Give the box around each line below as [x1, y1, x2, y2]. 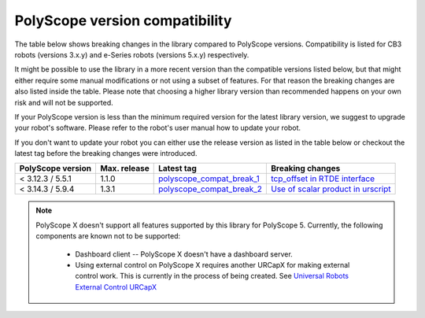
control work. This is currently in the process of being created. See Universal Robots [75, 272, 349, 281]
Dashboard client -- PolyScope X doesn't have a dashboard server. [75, 249, 293, 259]
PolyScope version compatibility [14, 12, 232, 29]
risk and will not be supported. [14, 98, 113, 107]
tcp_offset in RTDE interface [271, 173, 375, 184]
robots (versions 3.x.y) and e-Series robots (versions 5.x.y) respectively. [14, 50, 249, 59]
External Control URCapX [75, 282, 157, 291]
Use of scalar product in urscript [271, 183, 391, 194]
